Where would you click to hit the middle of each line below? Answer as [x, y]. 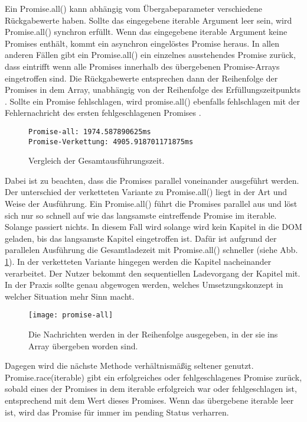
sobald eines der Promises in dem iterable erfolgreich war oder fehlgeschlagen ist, [151, 389]
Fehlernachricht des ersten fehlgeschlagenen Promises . [103, 113]
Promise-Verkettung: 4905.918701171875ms [111, 142]
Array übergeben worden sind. [83, 345]
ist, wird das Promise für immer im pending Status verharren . [117, 412]
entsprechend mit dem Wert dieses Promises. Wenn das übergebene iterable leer [149, 400]
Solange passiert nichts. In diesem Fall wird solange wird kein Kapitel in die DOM [153, 227]
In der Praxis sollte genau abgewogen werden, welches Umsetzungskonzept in [144, 285]
